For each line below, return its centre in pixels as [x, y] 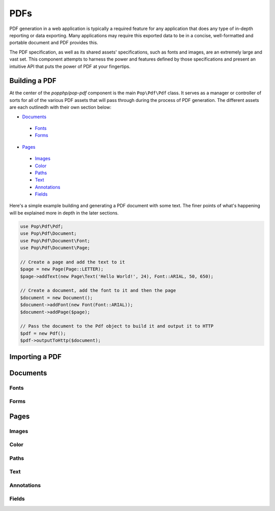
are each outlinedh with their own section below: [60, 107]
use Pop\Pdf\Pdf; [42, 226]
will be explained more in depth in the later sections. [64, 213]
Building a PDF [33, 81]
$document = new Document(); [57, 298]
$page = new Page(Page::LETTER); [62, 269]
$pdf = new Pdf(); [43, 333]
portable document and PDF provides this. [54, 43]
